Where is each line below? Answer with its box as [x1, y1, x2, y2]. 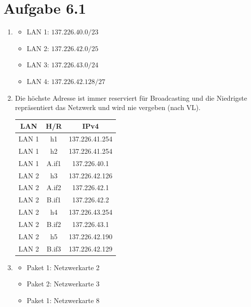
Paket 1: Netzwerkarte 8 [27, 295, 100, 305]
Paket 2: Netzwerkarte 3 [27, 279, 100, 289]
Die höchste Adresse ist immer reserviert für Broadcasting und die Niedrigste [15, 92, 247, 103]
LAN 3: [27, 59, 49, 70]
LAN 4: [27, 76, 49, 86]
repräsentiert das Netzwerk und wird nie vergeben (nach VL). [15, 102, 201, 112]
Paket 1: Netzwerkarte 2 [27, 262, 100, 272]
